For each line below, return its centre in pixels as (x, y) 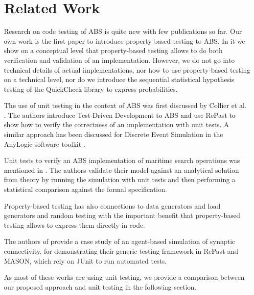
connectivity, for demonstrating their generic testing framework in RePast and (121, 251)
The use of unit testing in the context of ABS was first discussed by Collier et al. (125, 105)
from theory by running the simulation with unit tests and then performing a (120, 179)
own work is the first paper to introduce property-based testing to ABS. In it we (125, 40)
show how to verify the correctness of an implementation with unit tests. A (116, 124)
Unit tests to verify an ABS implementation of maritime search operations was (122, 160)
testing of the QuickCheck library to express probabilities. (91, 89)
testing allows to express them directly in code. (75, 225)
